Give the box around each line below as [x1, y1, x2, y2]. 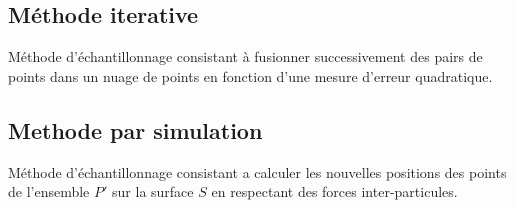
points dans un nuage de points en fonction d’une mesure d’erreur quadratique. [8, 65, 493, 86]
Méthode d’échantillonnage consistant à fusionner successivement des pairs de [8, 46, 483, 67]
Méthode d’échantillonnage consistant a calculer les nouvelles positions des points [8, 161, 507, 182]
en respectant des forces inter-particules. [211, 181, 458, 202]
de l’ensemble [8, 181, 90, 202]
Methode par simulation [8, 114, 263, 145]
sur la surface [112, 181, 194, 202]
